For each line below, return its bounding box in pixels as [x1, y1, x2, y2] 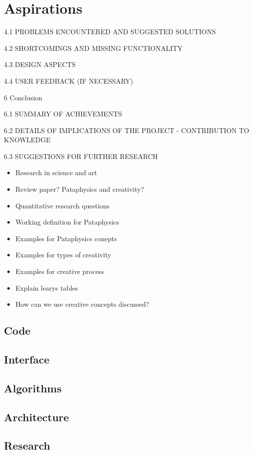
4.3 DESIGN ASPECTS [4, 59, 76, 69]
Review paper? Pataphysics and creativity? [15, 184, 144, 194]
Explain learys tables [15, 282, 78, 293]
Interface [4, 351, 50, 366]
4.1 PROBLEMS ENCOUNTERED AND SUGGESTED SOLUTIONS [4, 26, 216, 37]
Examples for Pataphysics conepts [15, 233, 117, 243]
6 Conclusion [4, 92, 42, 102]
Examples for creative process [15, 266, 104, 276]
